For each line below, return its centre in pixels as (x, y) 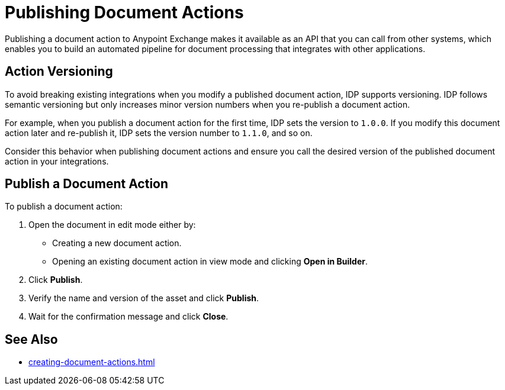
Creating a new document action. (117, 243)
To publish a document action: (64, 207)
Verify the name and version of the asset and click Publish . (144, 298)
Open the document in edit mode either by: (112, 225)
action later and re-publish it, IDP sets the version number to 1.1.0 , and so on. (159, 133)
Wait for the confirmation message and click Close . (128, 317)
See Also (31, 339)
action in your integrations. (57, 161)
